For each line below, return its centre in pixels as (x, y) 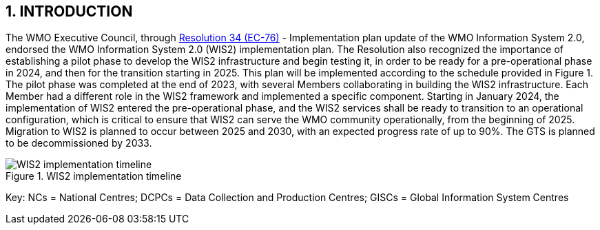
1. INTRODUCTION (69, 11)
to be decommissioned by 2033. (79, 143)
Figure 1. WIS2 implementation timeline (94, 176)
